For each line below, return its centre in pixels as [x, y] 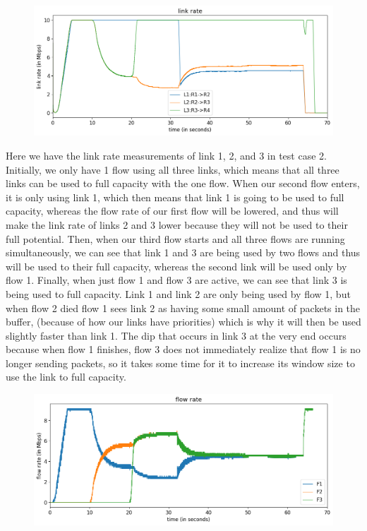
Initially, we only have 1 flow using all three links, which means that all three [173, 169]
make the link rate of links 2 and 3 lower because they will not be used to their [177, 224]
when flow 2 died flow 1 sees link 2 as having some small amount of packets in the [183, 308]
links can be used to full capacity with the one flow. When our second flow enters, [183, 183]
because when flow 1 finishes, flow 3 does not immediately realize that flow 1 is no [183, 349]
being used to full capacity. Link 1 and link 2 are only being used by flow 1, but [178, 293]
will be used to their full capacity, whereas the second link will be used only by [176, 266]
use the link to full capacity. [66, 377]
